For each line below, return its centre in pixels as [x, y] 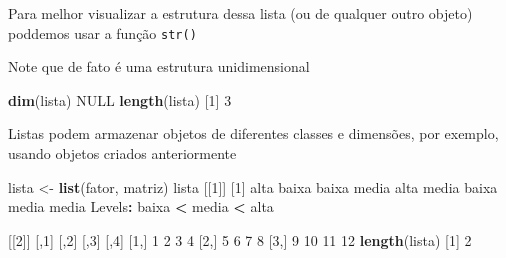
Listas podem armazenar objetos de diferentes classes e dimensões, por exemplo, [253, 133]
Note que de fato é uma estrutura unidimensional [159, 66]
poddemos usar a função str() [102, 32]
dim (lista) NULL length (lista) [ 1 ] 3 [120, 99]
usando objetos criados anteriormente [122, 153]
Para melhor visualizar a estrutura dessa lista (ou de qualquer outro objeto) [240, 13]
